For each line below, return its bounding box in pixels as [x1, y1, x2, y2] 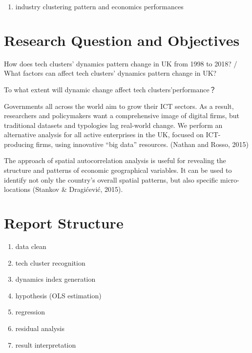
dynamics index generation [15, 274, 96, 284]
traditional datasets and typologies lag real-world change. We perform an [4, 120, 223, 130]
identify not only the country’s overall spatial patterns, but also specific [4, 174, 218, 185]
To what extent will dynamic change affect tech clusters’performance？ [4, 84, 216, 94]
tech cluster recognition [15, 257, 85, 268]
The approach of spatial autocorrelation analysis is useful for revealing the [4, 155, 226, 166]
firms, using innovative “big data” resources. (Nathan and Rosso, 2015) [36, 139, 249, 149]
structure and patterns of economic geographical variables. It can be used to [4, 165, 232, 175]
